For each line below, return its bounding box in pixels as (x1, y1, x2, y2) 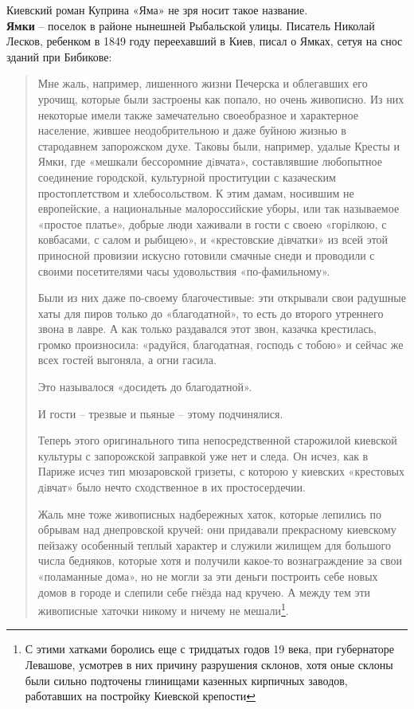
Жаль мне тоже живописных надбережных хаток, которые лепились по (37, 505, 381, 522)
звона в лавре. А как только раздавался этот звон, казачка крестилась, (37, 320, 377, 337)
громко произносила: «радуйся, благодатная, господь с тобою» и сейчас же (37, 335, 404, 352)
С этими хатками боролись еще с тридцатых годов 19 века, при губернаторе (25, 640, 394, 657)
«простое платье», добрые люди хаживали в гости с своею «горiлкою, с (37, 215, 387, 232)
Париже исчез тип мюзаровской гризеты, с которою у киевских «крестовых (37, 463, 404, 480)
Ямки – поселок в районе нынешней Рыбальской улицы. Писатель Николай (6, 17, 375, 33)
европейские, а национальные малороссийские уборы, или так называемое (37, 200, 400, 217)
